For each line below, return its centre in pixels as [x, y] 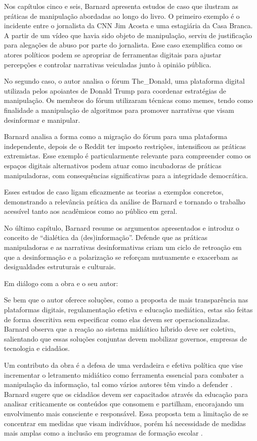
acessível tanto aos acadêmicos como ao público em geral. [91, 211]
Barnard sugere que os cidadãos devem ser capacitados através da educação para [126, 394]
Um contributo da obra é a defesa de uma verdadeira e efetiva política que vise [124, 365]
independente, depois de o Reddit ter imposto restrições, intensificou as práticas [125, 146]
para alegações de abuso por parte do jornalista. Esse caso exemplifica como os [123, 45]
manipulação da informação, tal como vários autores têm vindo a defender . [118, 384]
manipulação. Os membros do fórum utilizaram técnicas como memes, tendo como [128, 100]
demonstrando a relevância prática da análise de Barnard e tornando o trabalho [125, 201]
